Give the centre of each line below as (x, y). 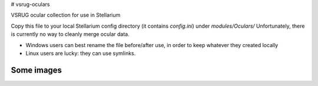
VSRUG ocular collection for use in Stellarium (66, 15)
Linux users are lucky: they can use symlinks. (81, 53)
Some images (36, 70)
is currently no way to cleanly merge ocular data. (70, 34)
